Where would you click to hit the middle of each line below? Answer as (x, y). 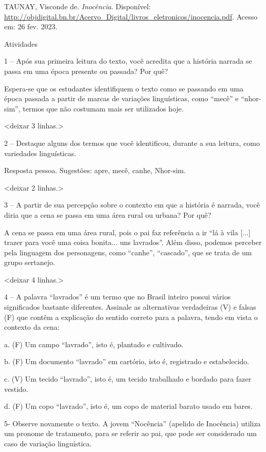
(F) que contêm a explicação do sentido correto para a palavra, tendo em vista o (131, 317)
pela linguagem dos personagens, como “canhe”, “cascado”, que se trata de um (128, 252)
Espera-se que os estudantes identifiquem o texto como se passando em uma (124, 88)
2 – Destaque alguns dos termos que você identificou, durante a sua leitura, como (132, 143)
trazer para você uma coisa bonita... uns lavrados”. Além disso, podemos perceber (133, 242)
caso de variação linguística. (48, 443)
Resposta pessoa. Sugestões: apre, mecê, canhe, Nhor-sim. (95, 170)
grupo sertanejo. (30, 262)
